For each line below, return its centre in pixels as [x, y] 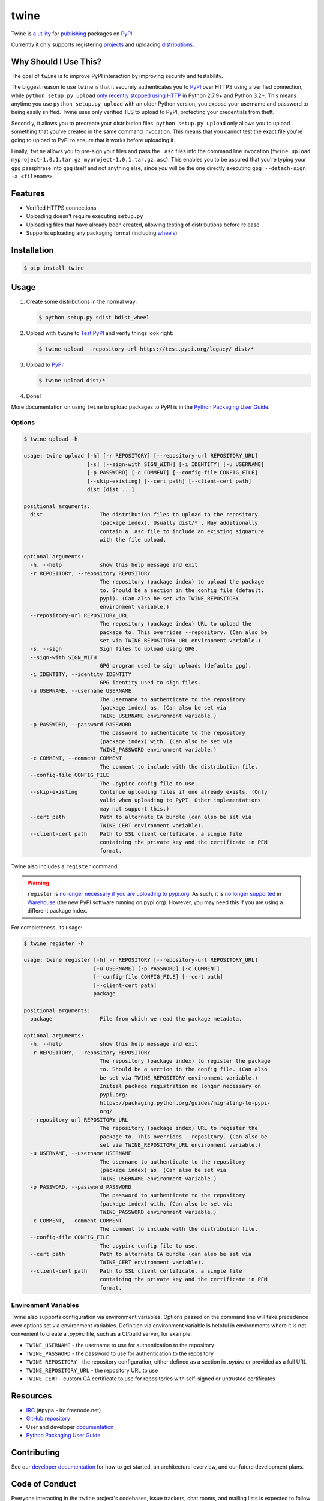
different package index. [58, 911]
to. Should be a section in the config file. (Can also [183, 1069]
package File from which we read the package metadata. [136, 1019]
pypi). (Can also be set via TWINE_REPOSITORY [169, 598]
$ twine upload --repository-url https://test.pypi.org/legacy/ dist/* [146, 349]
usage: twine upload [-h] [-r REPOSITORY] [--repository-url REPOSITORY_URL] [141, 456]
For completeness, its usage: [47, 927]
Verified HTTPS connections [61, 208]
